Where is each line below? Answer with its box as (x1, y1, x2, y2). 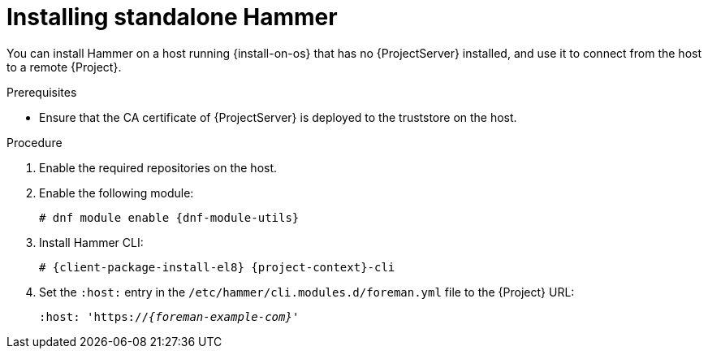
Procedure (6, 135, 63, 149)
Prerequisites (6, 84, 77, 99)
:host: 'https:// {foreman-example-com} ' (39, 310, 300, 323)
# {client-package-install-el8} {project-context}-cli (39, 260, 395, 274)
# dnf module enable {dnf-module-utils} (39, 210, 300, 224)
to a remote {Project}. (6, 59, 122, 74)
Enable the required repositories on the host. (39, 160, 278, 175)
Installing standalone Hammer (6, 3, 338, 31)
